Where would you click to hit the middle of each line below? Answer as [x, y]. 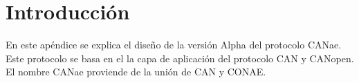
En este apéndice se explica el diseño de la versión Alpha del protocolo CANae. [174, 45]
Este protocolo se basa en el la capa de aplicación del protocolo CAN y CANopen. [180, 58]
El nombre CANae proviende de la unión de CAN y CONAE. [136, 72]
